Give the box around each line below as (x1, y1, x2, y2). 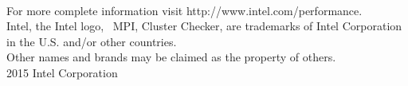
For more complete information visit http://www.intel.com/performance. (6, 2, 363, 18)
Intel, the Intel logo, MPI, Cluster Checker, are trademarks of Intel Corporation (6, 18, 402, 34)
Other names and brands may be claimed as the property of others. (6, 49, 336, 65)
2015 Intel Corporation (6, 64, 118, 80)
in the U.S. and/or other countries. (6, 33, 177, 49)
